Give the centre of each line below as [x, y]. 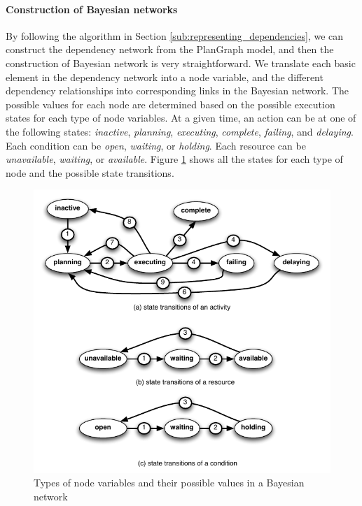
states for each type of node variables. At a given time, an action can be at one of [181, 118]
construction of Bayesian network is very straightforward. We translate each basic [181, 63]
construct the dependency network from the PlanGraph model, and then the [170, 49]
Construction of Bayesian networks [92, 9]
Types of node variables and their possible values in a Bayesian [169, 483]
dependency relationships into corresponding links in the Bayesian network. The [177, 91]
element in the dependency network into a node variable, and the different [165, 77]
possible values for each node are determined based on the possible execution [170, 104]
